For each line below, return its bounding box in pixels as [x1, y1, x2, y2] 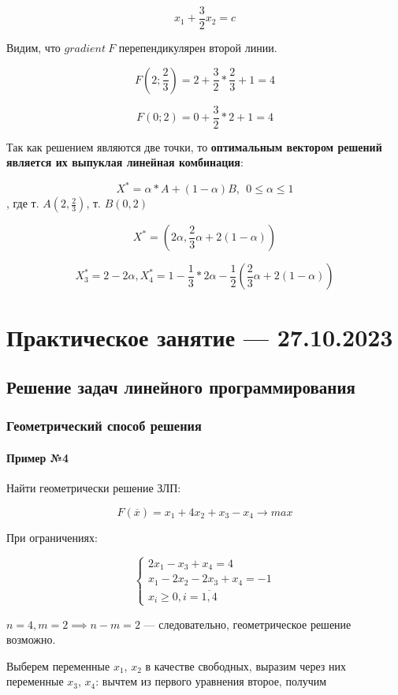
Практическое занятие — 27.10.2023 [6, 320, 393, 353]
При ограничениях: [6, 529, 98, 545]
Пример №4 [6, 450, 69, 465]
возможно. [6, 631, 56, 648]
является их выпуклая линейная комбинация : [6, 154, 244, 170]
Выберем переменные [6, 657, 110, 674]
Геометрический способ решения [6, 416, 202, 435]
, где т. [6, 195, 39, 211]
